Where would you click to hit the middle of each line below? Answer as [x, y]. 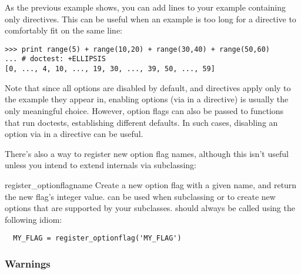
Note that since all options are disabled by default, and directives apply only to [148, 87]
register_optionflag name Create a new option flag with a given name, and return [151, 184]
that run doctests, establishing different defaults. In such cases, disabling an [141, 122]
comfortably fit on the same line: [64, 30]
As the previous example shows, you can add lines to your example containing [146, 7]
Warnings [28, 263]
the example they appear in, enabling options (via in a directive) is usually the [147, 99]
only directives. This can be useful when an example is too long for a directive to [150, 19]
